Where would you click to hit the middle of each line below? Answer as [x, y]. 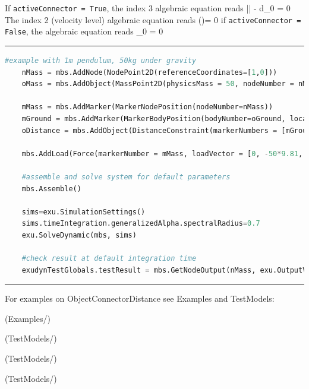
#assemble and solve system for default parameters [126, 177]
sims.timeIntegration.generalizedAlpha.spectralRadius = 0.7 [141, 224]
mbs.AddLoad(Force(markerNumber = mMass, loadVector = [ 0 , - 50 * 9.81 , [162, 154]
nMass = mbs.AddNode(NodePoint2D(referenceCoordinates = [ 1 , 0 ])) [149, 72]
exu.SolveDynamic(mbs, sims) [79, 235]
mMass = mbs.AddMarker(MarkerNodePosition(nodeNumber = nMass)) [147, 107]
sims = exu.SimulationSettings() [83, 212]
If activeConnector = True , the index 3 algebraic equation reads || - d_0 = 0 [148, 8]
